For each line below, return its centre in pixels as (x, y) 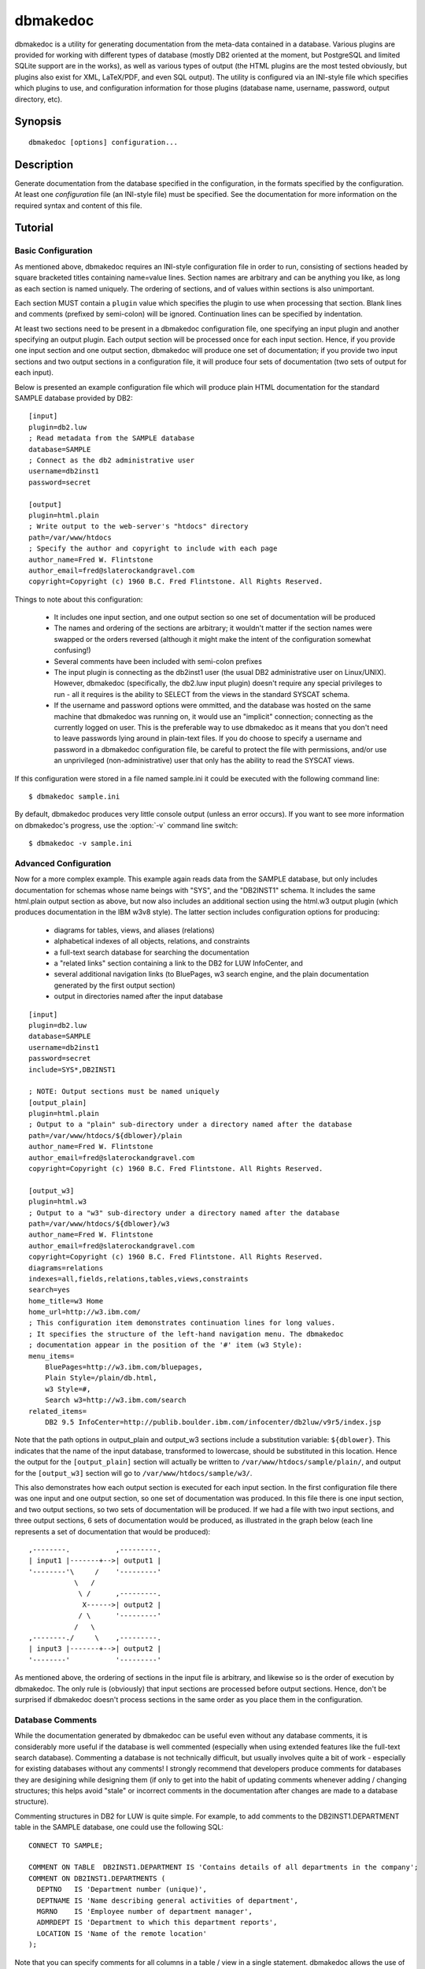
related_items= (58, 1411)
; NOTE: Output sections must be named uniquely (124, 1092)
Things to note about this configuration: (79, 599)
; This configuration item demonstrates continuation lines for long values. (182, 1323)
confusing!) (72, 651)
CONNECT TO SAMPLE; (66, 1845)
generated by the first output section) (115, 985)
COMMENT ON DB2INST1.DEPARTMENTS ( (97, 1878)
